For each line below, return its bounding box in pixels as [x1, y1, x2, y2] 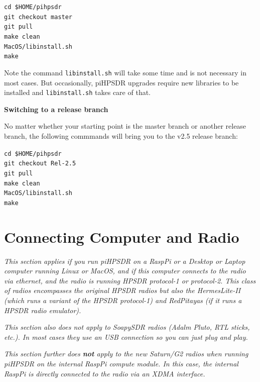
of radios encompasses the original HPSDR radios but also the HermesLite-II [4, 285, 241, 296]
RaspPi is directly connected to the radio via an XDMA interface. [4, 368, 205, 378]
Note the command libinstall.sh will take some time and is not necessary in [4, 67, 247, 77]
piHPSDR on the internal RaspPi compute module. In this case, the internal [4, 358, 238, 369]
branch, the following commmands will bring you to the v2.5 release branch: [4, 131, 238, 141]
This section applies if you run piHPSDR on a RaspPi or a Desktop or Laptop [4, 255, 245, 266]
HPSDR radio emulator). [4, 305, 81, 315]
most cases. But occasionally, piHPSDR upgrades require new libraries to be [4, 77, 239, 87]
